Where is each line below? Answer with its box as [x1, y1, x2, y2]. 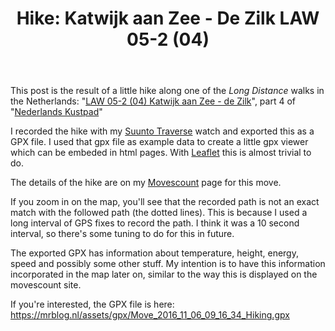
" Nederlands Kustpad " [10, 106, 103, 118]
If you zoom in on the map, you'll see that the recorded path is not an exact [10, 196, 320, 208]
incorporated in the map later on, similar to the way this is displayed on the [10, 268, 318, 281]
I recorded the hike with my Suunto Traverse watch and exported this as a [10, 125, 315, 137]
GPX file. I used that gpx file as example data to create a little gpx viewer [10, 136, 309, 148]
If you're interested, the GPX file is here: [10, 298, 175, 311]
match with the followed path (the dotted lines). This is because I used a [10, 207, 308, 219]
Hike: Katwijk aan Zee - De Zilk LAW [16, 7, 320, 30]
